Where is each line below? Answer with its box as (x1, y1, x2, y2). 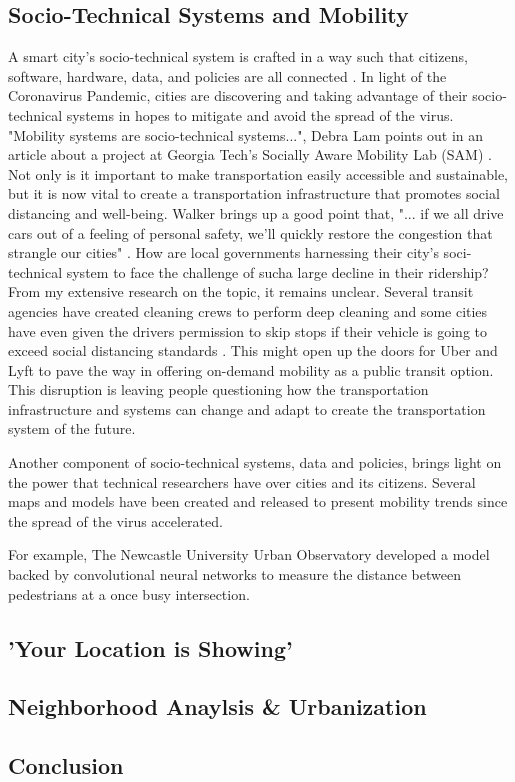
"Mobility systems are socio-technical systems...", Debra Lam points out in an (8, 124, 484, 145)
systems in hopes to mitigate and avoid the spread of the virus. (66, 104, 454, 125)
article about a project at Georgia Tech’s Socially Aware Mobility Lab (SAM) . (8, 144, 492, 165)
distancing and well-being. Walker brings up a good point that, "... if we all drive (8, 202, 504, 223)
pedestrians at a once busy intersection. (8, 583, 250, 604)
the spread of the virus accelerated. (8, 510, 223, 531)
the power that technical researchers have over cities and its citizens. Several (8, 471, 476, 492)
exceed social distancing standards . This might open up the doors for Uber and (8, 340, 498, 361)
